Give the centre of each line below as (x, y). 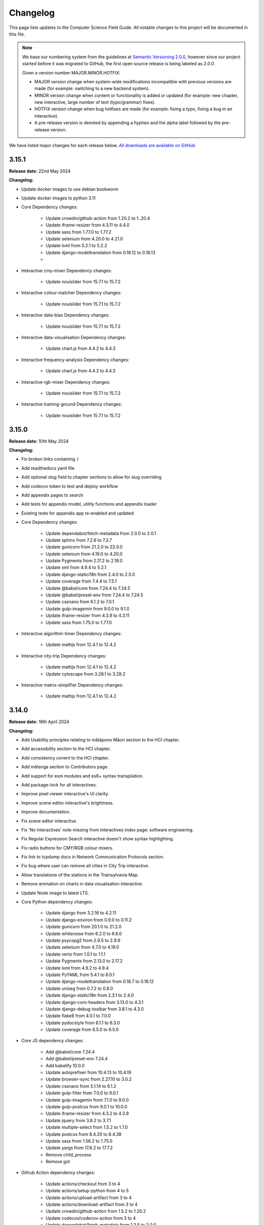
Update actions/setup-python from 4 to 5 (87, 1191)
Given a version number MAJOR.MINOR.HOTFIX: (71, 73)
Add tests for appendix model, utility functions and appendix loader (89, 504)
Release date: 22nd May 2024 (40, 171)
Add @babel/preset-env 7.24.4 (77, 1059)
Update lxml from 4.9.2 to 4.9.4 (77, 968)
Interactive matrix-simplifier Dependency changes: (72, 685)
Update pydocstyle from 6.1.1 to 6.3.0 (83, 1023)
